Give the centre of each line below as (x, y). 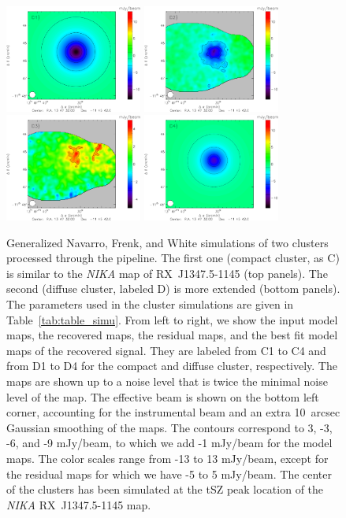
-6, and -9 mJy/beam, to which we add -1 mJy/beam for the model (169, 443)
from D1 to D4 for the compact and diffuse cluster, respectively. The (172, 366)
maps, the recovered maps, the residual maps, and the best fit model (172, 335)
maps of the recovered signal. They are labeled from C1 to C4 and (166, 350)
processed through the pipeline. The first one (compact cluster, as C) (173, 258)
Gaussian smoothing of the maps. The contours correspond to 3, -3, (169, 427)
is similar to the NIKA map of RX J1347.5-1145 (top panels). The (167, 273)
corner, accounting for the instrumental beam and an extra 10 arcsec (173, 412)
